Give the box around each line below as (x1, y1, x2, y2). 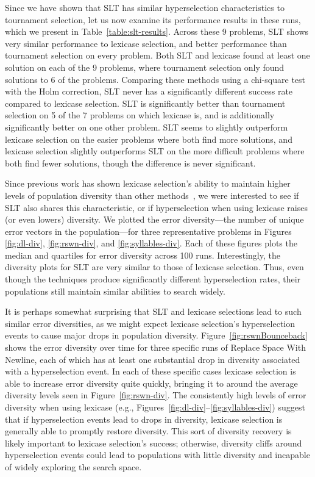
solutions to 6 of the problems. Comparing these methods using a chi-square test (5, 73, 306, 85)
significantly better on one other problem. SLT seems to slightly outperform (5, 120, 288, 133)
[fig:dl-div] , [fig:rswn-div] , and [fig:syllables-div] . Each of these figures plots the (5, 237, 297, 249)
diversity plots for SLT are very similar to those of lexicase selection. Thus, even (5, 260, 304, 273)
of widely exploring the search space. (5, 460, 142, 473)
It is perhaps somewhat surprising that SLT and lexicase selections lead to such (5, 305, 302, 318)
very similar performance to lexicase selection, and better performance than (5, 37, 287, 49)
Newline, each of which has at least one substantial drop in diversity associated (5, 353, 300, 365)
